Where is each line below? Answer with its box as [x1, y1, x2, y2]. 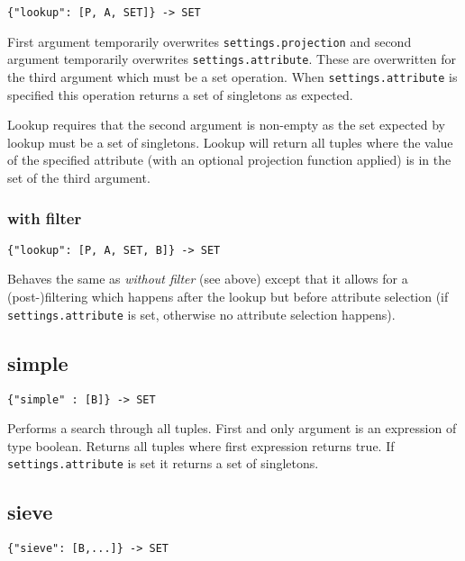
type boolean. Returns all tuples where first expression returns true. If [7, 436, 395, 455]
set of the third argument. [7, 168, 150, 186]
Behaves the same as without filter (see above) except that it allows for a [7, 269, 408, 288]
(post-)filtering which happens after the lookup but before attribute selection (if [7, 287, 449, 306]
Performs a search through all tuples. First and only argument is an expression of [7, 419, 457, 438]
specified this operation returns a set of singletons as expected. [7, 85, 353, 104]
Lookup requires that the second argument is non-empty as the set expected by [7, 115, 445, 134]
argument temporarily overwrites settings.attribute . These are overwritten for [7, 50, 457, 68]
